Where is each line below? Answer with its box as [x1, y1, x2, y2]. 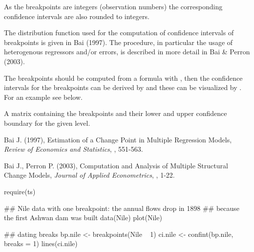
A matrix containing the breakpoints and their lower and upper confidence [4, 108, 227, 118]
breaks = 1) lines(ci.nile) [4, 238, 78, 249]
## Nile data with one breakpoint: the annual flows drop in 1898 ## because [4, 203, 240, 213]
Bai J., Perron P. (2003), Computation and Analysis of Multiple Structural [4, 160, 228, 170]
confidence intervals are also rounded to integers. [4, 11, 149, 21]
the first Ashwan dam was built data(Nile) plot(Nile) [4, 212, 162, 223]
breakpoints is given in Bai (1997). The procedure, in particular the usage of [4, 37, 233, 47]
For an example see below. [4, 92, 83, 102]
